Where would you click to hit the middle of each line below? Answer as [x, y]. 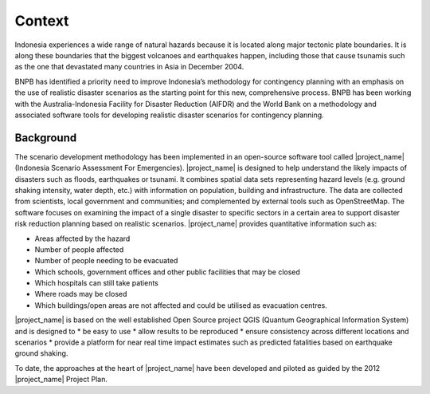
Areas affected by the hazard [82, 238]
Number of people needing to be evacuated [106, 261]
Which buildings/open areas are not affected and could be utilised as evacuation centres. [181, 305]
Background [46, 138]
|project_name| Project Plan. [61, 380]
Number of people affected [79, 249]
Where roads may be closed [81, 294]
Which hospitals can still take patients [97, 283]
